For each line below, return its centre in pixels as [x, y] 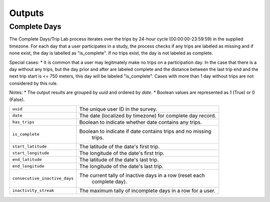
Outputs [27, 13]
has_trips [23, 122]
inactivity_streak [33, 191]
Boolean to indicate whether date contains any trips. [140, 122]
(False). [17, 99]
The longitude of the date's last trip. [121, 166]
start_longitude [31, 153]
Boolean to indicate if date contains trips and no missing [145, 131]
